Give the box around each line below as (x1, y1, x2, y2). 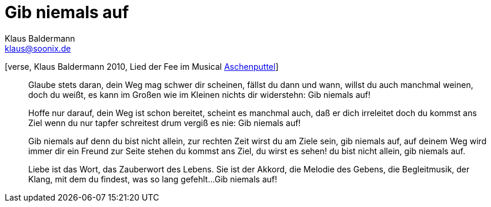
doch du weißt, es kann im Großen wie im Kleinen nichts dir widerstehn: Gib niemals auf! (28, 89, 371, 100)
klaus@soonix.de (5, 43, 71, 53)
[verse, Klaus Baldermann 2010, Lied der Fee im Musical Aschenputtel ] (5, 61, 279, 72)
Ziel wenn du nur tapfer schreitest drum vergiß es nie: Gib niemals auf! (28, 117, 301, 128)
